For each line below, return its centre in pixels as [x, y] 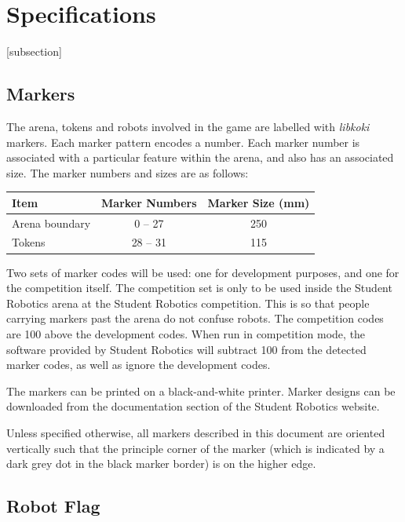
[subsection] [34, 51]
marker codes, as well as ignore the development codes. [139, 365]
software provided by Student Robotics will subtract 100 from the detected [186, 349]
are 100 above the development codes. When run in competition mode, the [186, 333]
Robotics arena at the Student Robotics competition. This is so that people [188, 303]
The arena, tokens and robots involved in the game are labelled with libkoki [188, 126]
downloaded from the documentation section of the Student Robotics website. [193, 406]
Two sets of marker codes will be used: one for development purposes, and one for [203, 272]
